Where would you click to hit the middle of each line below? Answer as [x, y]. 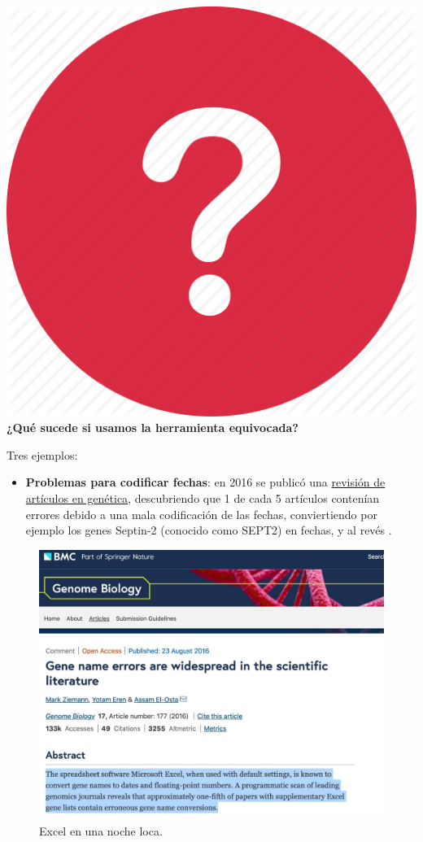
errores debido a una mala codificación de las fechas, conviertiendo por [201, 514]
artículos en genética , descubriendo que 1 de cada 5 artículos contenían [203, 497]
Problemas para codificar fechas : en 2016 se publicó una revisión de [205, 482]
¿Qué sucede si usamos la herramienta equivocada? [153, 428]
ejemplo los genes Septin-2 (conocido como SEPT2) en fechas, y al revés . [209, 530]
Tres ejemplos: [42, 454]
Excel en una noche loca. [101, 831]
